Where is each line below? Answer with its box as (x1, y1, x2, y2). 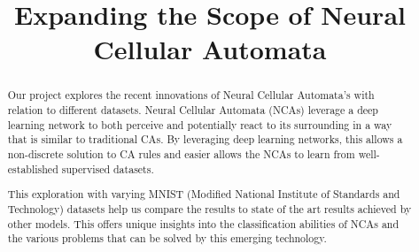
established (7, 161, 58, 176)
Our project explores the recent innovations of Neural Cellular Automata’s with (7, 88, 375, 103)
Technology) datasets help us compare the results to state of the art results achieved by (7, 201, 412, 216)
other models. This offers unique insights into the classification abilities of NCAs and (7, 216, 400, 231)
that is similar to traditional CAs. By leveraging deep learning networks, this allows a (7, 132, 403, 147)
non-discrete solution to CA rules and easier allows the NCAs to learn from (7, 146, 355, 161)
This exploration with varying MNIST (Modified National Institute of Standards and (7, 187, 400, 202)
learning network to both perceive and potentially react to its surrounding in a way (7, 117, 392, 132)
